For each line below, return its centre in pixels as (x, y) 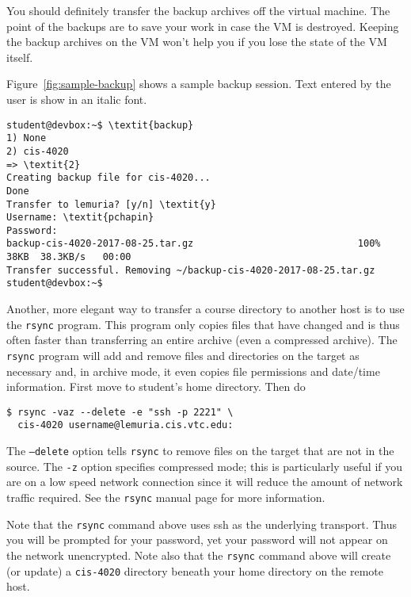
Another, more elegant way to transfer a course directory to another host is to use (205, 309)
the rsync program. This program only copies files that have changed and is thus (203, 324)
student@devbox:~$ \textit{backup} (100, 125)
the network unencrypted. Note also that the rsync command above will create (199, 555)
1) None (27, 138)
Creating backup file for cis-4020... (108, 178)
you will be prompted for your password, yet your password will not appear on (197, 540)
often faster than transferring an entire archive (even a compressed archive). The (202, 340)
